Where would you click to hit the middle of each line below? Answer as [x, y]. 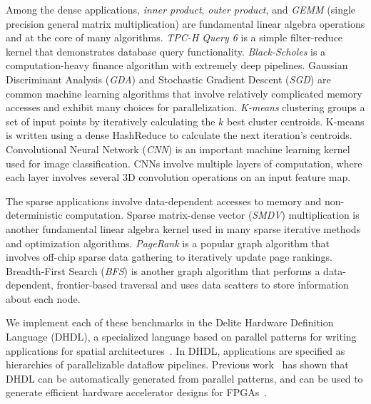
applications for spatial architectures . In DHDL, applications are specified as [176, 350]
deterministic [34, 215]
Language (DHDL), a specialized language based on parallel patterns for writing [181, 337]
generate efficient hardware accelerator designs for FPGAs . [137, 392]
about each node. [43, 298]
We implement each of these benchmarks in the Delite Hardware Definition [170, 322]
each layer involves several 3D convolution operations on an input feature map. [178, 177]
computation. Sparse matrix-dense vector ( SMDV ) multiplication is [213, 215]
